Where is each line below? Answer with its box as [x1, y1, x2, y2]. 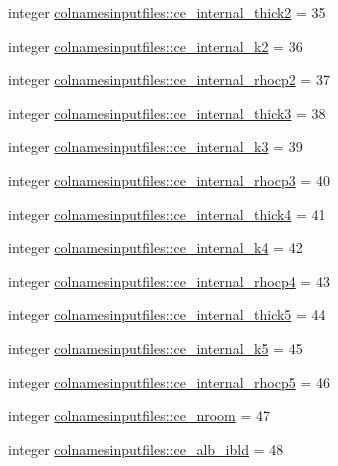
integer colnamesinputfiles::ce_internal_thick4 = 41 [8, 203, 326, 224]
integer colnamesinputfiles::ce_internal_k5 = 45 [8, 337, 303, 358]
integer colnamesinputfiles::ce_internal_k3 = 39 [8, 136, 303, 157]
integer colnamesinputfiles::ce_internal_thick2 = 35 [8, 2, 326, 22]
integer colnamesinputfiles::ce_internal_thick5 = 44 [8, 304, 326, 325]
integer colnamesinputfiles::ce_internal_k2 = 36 [8, 35, 303, 56]
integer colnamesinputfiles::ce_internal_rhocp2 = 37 [8, 69, 330, 90]
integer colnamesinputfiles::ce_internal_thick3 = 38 [8, 102, 326, 123]
